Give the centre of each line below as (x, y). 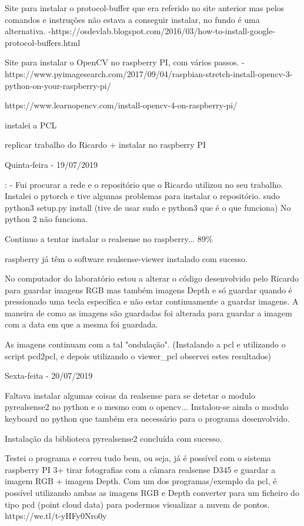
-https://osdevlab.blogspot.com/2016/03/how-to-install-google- (162, 31)
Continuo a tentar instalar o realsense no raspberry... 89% (109, 238)
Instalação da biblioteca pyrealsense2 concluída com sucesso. (113, 438)
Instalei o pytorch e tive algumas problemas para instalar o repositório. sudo (142, 196)
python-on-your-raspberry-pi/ (58, 85)
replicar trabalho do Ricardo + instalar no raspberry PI (105, 145)
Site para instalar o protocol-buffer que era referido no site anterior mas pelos (145, 8)
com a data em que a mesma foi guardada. (81, 324)
